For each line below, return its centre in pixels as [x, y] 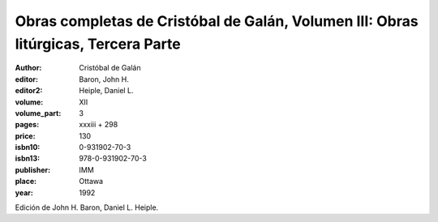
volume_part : [38, 113]
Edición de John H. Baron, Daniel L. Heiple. [87, 207]
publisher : [33, 169]
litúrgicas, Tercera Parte [98, 44]
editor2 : [29, 91]
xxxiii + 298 [99, 125]
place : [26, 181]
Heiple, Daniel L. [106, 91]
